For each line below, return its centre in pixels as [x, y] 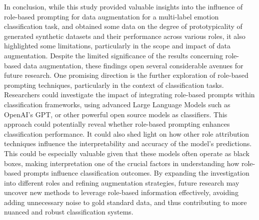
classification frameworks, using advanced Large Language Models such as [117, 104]
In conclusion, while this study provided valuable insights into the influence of [123, 6]
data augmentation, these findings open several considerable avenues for [133, 65]
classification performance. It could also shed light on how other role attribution [127, 133]
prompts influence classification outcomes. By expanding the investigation [136, 173]
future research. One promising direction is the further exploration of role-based [126, 75]
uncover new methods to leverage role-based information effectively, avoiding [121, 192]
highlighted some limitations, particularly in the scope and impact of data [117, 46]
